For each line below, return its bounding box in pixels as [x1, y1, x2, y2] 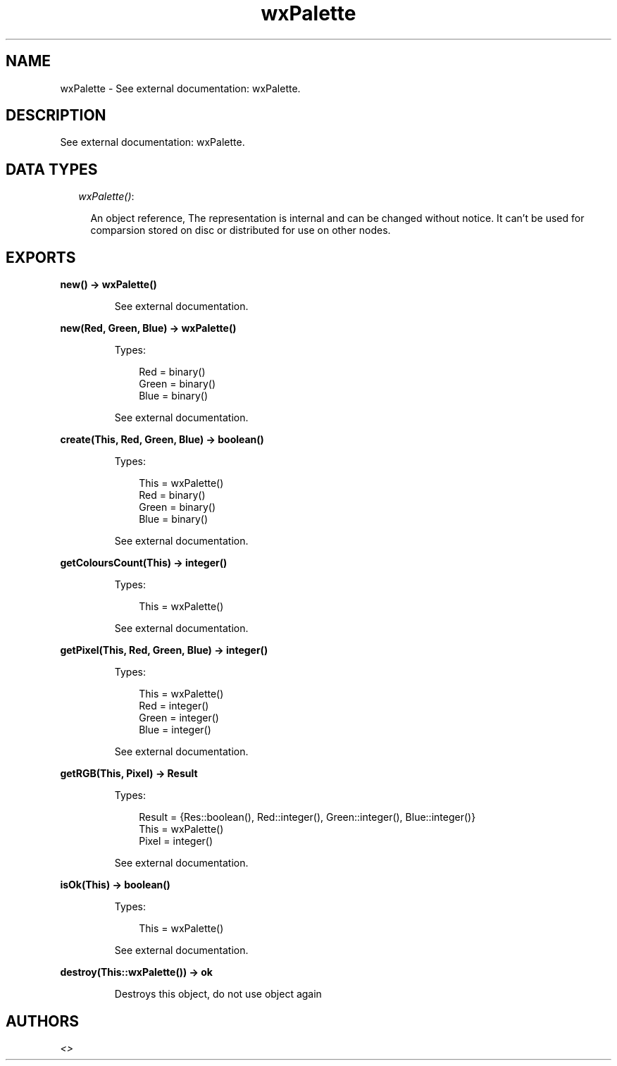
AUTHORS [6, 1012, 80, 1030]
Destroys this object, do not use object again [114, 988, 322, 1000]
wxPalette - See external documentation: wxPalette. [60, 82, 301, 94]
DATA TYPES [6, 160, 98, 178]
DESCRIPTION [6, 106, 106, 125]
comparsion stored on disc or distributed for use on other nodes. [90, 224, 391, 237]
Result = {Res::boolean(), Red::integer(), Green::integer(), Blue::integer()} [139, 811, 476, 824]
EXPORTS [6, 248, 76, 266]
